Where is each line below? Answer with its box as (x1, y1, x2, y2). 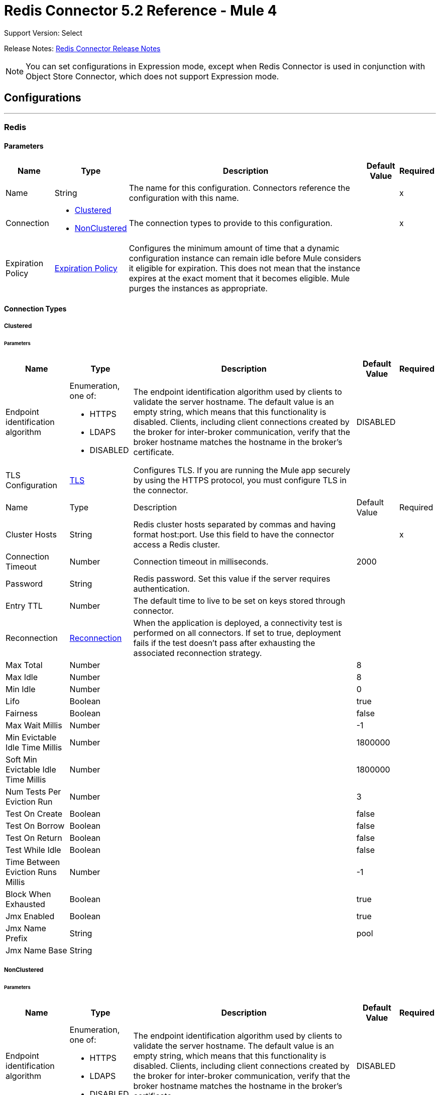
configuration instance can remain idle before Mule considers (129, 253, 362, 264)
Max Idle (6, 672, 38, 682)
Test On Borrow (6, 820, 65, 831)
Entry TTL (6, 600, 43, 611)
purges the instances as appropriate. (129, 283, 268, 294)
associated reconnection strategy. (133, 647, 262, 658)
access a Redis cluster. (133, 539, 220, 550)
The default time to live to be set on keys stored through (133, 595, 346, 606)
